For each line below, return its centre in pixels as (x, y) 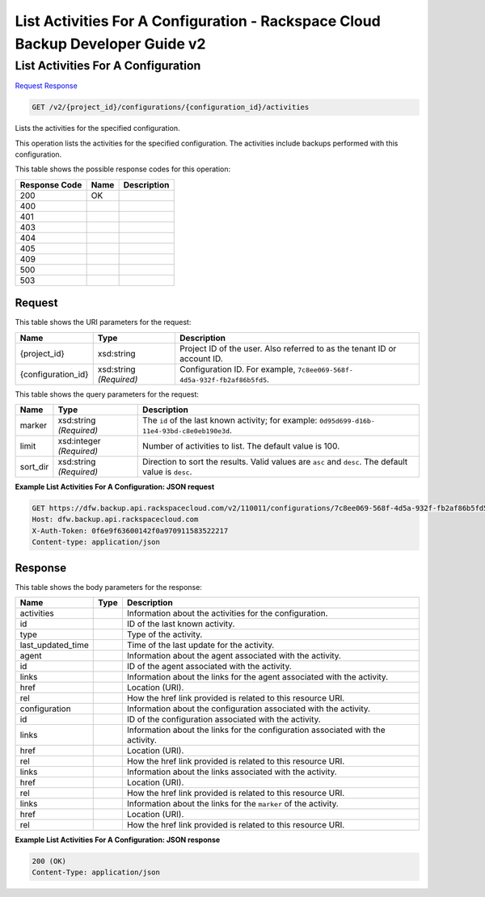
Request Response (46, 86)
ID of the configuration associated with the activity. (224, 719)
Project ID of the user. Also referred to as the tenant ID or (288, 348)
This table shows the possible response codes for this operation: (123, 169)
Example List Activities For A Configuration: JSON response (118, 840)
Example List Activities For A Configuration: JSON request (115, 487)
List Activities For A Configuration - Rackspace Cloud (198, 21)
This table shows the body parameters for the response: (108, 587)
